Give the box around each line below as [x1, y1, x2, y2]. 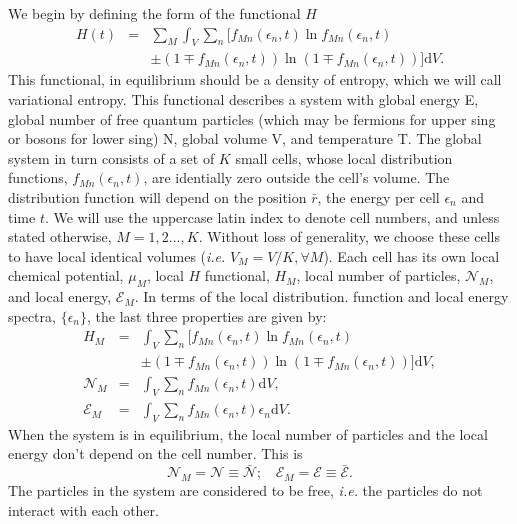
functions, [8, 167, 68, 188]
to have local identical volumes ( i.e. [8, 245, 226, 266]
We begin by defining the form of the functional [8, 3, 301, 23]
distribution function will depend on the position [8, 187, 307, 208]
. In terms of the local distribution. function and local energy [134, 286, 509, 307]
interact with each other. [8, 499, 159, 520]
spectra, [8, 305, 56, 326]
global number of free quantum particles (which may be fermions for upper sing [8, 108, 496, 129]
